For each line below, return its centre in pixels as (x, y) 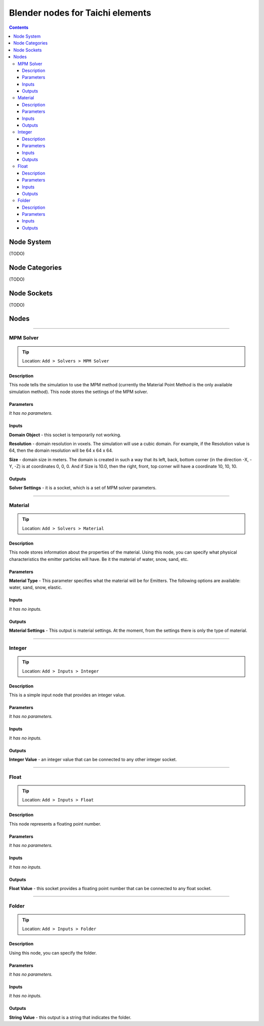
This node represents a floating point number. (55, 824)
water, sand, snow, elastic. (36, 587)
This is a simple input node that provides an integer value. (67, 695)
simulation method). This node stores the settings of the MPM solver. (78, 392)
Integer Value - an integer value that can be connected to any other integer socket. (93, 759)
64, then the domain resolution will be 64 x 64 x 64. (61, 450)
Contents (19, 27)
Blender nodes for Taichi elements (80, 13)
